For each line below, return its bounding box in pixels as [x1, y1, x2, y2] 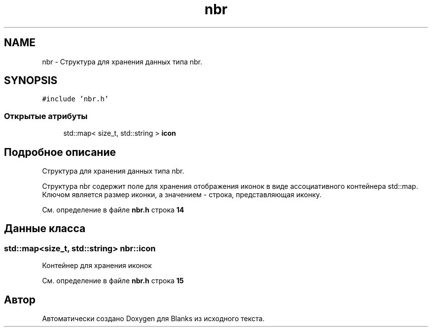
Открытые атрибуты [4, 111, 88, 121]
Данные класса [4, 222, 86, 235]
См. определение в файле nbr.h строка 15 [42, 276, 184, 285]
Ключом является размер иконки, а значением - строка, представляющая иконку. [42, 190, 322, 199]
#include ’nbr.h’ [42, 95, 109, 103]
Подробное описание [4, 146, 116, 158]
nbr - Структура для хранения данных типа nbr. [42, 57, 202, 66]
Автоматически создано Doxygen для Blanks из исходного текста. [42, 314, 265, 323]
